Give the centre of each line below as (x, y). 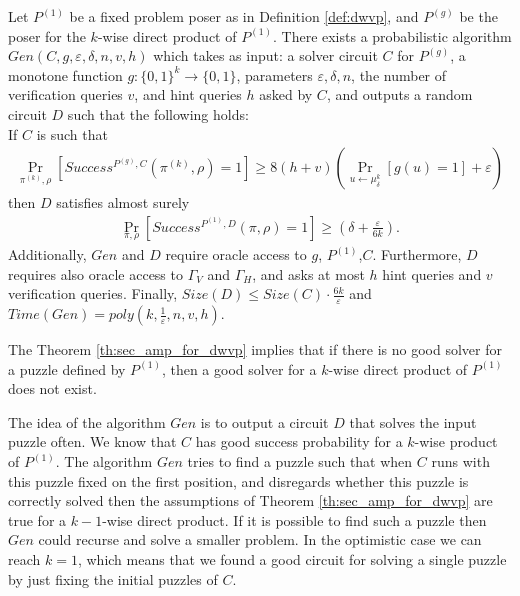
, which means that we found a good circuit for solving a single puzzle (292, 558)
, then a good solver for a (239, 368)
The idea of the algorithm (87, 421)
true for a (37, 519)
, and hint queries (188, 94)
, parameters (274, 74)
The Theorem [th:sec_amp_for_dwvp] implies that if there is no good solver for (255, 349)
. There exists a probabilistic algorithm (392, 35)
